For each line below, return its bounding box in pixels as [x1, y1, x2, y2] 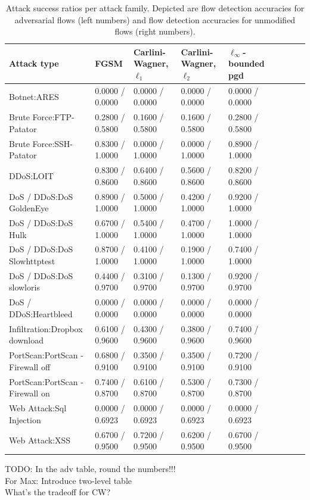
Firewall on [9, 387, 50, 399]
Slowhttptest [9, 255, 55, 267]
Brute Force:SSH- [9, 137, 73, 149]
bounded [228, 57, 265, 70]
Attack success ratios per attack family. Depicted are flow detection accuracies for [5, 2, 305, 14]
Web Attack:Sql [9, 402, 67, 414]
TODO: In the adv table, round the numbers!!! [5, 462, 176, 475]
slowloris [9, 281, 40, 293]
